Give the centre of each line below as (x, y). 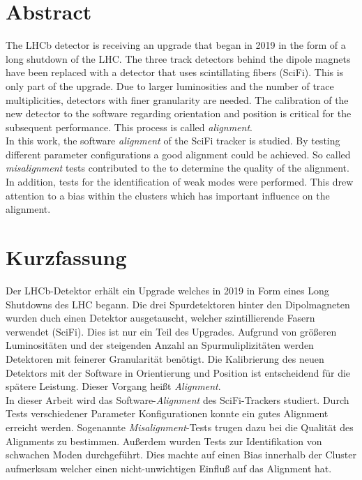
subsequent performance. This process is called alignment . (129, 127)
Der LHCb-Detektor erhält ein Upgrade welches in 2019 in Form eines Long (167, 290)
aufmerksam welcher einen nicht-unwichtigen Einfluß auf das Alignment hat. (169, 468)
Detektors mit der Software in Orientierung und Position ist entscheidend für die (178, 372)
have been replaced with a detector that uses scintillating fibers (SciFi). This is (175, 72)
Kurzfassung (66, 257)
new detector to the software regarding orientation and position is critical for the (179, 113)
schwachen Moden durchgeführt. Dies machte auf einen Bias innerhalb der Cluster (181, 455)
